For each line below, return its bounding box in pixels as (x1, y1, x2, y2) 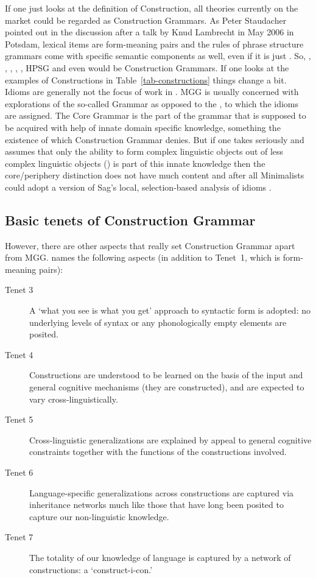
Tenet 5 (5, 413, 33, 426)
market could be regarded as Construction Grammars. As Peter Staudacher (5, 13, 287, 26)
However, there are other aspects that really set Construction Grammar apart (5, 239, 295, 252)
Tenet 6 (5, 466, 33, 479)
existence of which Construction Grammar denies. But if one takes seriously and (5, 133, 304, 146)
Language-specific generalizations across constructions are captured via (29, 486, 294, 499)
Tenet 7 (5, 530, 33, 543)
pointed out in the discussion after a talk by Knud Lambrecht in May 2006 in (5, 26, 294, 38)
